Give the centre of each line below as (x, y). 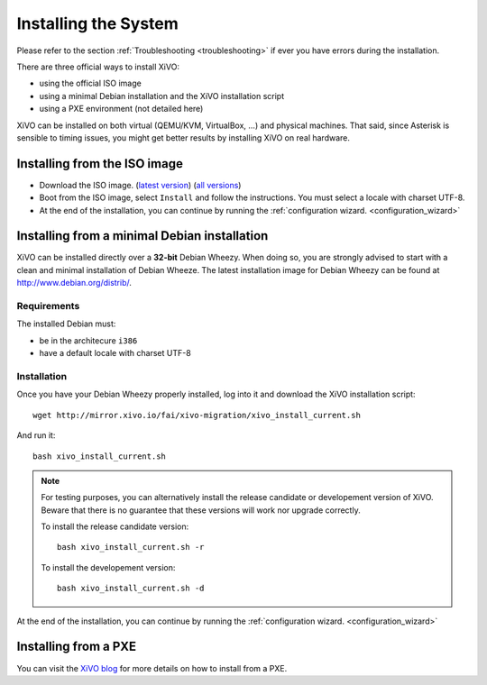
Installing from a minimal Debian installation (142, 236)
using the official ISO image (90, 83)
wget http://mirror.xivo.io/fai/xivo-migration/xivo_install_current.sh (197, 415)
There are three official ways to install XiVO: (98, 67)
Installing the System (98, 23)
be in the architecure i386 (88, 340)
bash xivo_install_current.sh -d (131, 589)
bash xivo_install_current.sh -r (131, 547)
